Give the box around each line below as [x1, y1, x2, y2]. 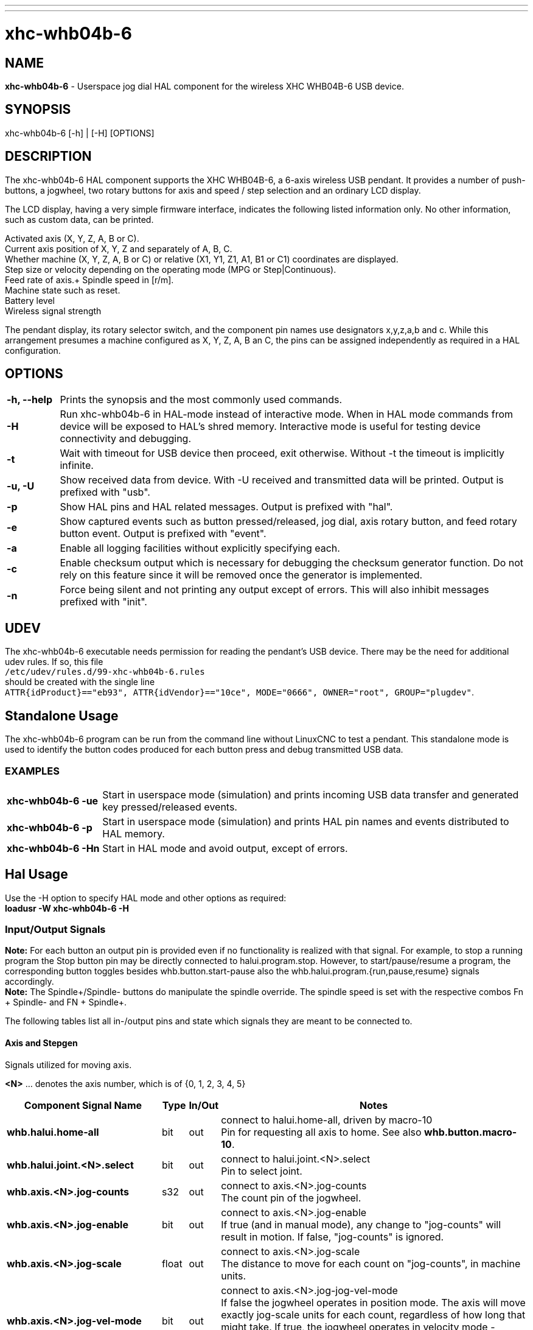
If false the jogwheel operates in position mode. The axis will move [221, 1296, 526, 1309]
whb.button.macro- [424, 1125, 517, 1138]
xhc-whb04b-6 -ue [7, 794, 99, 807]
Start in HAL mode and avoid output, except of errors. [102, 842, 348, 854]
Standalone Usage [5, 708, 119, 723]
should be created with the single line [5, 677, 155, 688]
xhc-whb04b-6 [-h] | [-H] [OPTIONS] [5, 127, 155, 138]
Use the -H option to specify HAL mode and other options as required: [5, 892, 287, 903]
